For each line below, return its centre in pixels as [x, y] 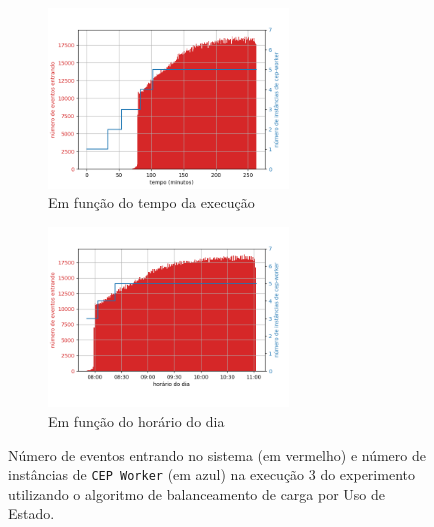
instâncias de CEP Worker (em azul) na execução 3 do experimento [211, 474]
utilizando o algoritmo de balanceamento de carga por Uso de [197, 493]
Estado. [31, 513]
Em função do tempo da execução [151, 202]
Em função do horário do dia [136, 420]
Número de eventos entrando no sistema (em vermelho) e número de [217, 454]
